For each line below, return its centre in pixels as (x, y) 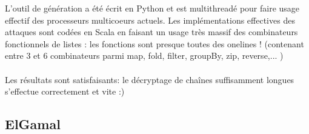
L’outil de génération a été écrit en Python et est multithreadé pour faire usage (152, 8)
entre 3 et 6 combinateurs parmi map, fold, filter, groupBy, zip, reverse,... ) (144, 55)
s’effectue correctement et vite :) (65, 91)
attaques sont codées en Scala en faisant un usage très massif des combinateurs (151, 32)
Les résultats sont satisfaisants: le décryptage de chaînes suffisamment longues (150, 79)
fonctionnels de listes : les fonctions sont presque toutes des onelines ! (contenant (154, 43)
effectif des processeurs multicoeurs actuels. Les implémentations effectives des (150, 20)
